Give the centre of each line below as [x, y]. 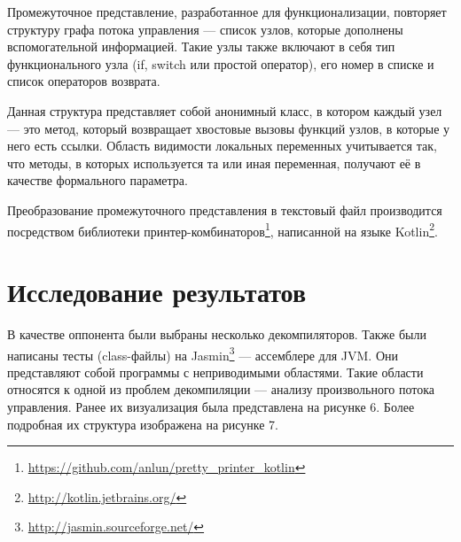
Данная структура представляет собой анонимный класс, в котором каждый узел [225, 110]
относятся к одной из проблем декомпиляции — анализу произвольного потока [221, 389]
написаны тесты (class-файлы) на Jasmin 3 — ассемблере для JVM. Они [203, 353]
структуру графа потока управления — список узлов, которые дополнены [205, 29]
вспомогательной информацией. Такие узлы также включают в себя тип [201, 46]
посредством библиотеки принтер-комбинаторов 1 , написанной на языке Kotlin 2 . [223, 229]
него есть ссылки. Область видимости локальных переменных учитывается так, [222, 146]
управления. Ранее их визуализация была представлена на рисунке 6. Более [211, 406]
